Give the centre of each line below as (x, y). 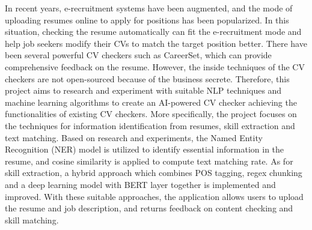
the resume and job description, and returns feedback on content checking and (149, 208)
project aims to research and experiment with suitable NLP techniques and (143, 90)
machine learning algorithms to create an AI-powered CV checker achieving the (151, 102)
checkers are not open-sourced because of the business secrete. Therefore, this (147, 78)
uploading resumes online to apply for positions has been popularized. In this (147, 20)
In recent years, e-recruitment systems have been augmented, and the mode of (149, 8)
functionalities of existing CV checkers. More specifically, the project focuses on (151, 114)
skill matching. (32, 219)
